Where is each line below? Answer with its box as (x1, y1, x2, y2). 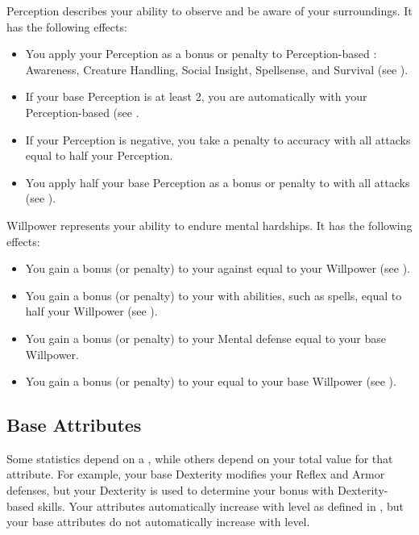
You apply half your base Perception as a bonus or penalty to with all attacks (25, 173, 410, 190)
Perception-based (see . (25, 103, 139, 120)
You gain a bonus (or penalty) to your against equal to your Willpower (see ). (25, 260, 410, 277)
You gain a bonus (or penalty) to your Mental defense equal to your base (25, 329, 386, 346)
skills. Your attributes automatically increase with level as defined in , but (37, 497, 404, 514)
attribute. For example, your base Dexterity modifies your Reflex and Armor (6, 466, 385, 483)
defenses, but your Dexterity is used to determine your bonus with (6, 482, 334, 499)
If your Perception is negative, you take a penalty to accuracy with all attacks (25, 131, 411, 148)
